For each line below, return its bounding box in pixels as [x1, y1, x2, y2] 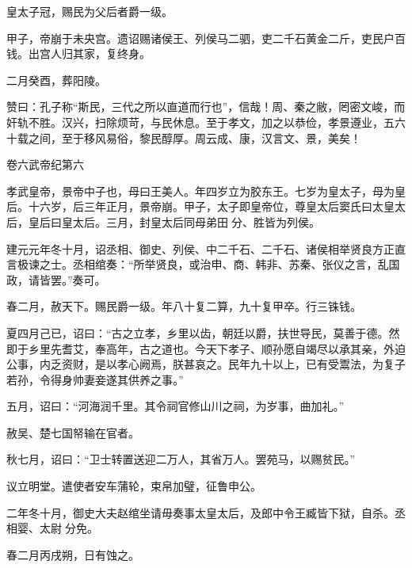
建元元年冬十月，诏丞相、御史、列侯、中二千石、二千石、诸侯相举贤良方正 [6, 240, 395, 257]
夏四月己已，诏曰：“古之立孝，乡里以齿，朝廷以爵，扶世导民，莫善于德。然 [6, 324, 400, 341]
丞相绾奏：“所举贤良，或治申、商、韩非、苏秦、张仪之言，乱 [72, 256, 389, 273]
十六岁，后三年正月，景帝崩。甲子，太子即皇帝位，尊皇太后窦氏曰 [28, 198, 372, 215]
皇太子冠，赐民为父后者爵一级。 [6, 3, 173, 19]
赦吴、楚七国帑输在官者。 [6, 424, 139, 440]
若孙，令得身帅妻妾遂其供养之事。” [6, 371, 184, 387]
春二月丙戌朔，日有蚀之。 [6, 546, 139, 562]
